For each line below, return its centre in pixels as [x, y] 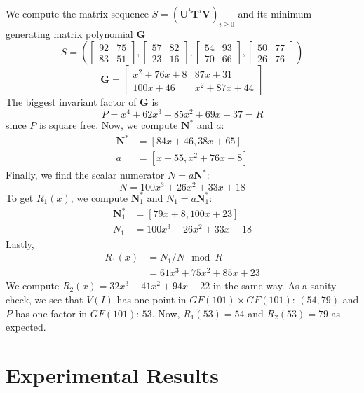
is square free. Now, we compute [108, 125]
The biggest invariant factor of [71, 102]
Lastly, [20, 243]
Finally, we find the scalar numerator [85, 175]
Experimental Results [112, 374]
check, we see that [45, 299]
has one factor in [51, 313]
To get [20, 197]
